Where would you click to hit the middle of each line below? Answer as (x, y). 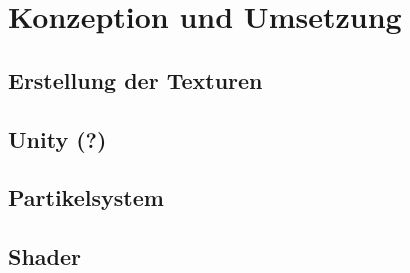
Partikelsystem (86, 197)
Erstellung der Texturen (135, 79)
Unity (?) (57, 138)
